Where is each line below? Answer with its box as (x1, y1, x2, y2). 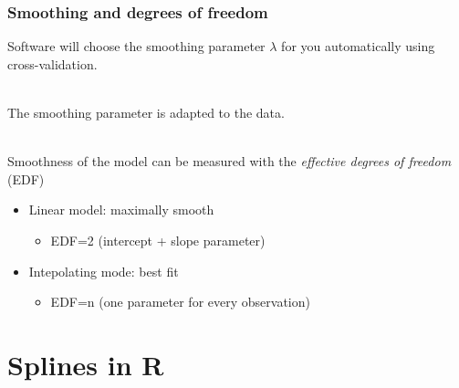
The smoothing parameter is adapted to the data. (7, 103, 285, 121)
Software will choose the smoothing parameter (7, 37, 266, 56)
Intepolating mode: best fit (28, 261, 179, 280)
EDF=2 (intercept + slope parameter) (50, 230, 266, 249)
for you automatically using (281, 37, 435, 56)
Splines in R (7, 345, 164, 383)
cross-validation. (7, 54, 98, 73)
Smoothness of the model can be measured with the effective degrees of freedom (7, 152, 452, 171)
